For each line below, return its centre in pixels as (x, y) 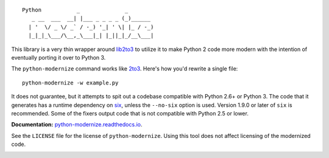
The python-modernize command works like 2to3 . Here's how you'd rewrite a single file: (125, 69)
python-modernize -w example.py (70, 83)
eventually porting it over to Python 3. (58, 57)
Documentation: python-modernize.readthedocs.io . (77, 125)
